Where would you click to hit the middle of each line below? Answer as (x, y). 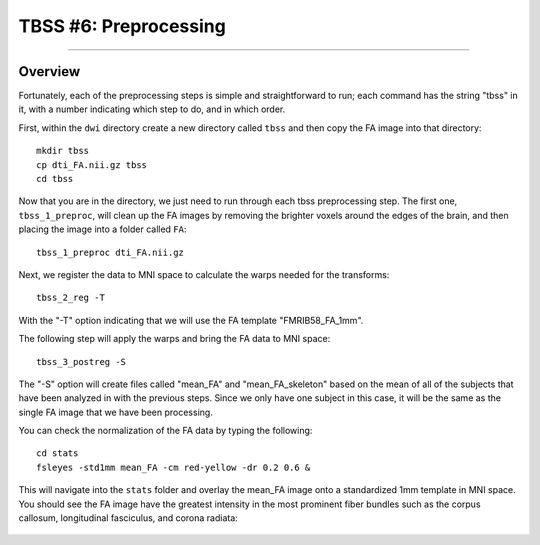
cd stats (57, 453)
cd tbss (55, 179)
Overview (49, 71)
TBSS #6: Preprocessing (122, 26)
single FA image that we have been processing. (116, 412)
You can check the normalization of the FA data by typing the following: (165, 431)
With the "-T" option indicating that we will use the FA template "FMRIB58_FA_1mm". (191, 320)
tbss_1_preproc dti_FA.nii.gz (110, 252)
